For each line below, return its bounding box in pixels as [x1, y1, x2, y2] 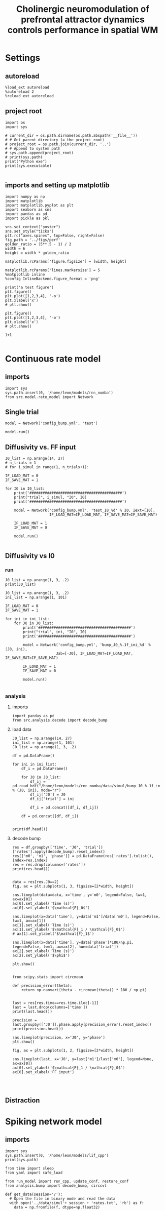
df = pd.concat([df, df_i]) [21, 814, 79, 819]
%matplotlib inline [5, 272, 45, 277]
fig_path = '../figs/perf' [5, 237, 61, 242]
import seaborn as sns [5, 207, 52, 212]
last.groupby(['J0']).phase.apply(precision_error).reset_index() [12, 1022, 152, 1027]
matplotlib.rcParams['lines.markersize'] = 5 [5, 268, 100, 273]
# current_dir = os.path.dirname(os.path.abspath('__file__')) [5, 133, 138, 138]
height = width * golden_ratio [5, 250, 69, 255]
